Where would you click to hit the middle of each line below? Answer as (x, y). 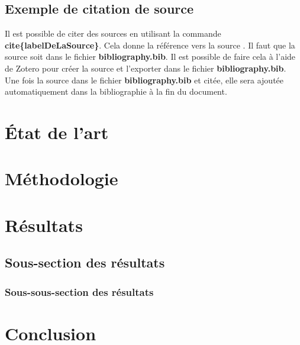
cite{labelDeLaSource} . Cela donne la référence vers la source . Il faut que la (150, 45)
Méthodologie (62, 178)
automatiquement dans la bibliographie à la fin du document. (116, 91)
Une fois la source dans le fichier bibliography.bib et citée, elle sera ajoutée (144, 80)
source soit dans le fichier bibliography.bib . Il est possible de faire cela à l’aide (150, 57)
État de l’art (57, 132)
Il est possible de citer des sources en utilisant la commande (113, 33)
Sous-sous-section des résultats (79, 291)
